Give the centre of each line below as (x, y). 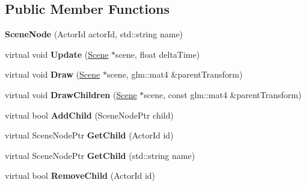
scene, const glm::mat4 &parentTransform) (223, 94)
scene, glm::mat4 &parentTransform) (175, 74)
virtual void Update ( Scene (57, 54)
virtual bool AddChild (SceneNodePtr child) (89, 115)
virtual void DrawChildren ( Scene (71, 94)
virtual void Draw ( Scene (53, 74)
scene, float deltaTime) (158, 54)
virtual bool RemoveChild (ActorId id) (80, 175)
